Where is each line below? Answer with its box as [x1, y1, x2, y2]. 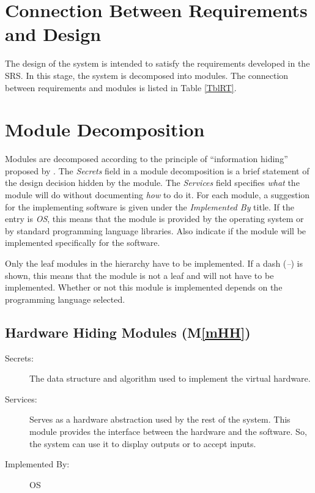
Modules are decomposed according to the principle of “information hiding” [5, 152, 288, 165]
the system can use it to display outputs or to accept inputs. [29, 437, 256, 450]
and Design [5, 21, 102, 46]
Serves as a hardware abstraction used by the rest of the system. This [29, 413, 291, 426]
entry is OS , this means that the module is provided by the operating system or [5, 212, 304, 225]
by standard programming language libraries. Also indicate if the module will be [5, 224, 306, 237]
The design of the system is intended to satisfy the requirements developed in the [5, 57, 310, 70]
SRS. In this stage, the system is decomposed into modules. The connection [5, 69, 289, 81]
